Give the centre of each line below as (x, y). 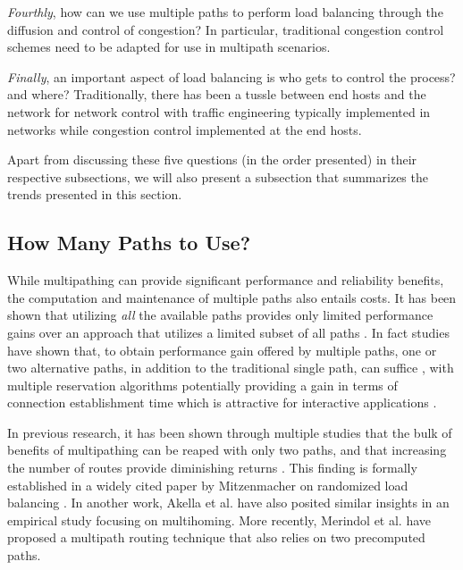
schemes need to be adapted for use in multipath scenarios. (169, 47)
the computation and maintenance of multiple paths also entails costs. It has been (232, 297)
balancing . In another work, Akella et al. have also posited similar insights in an (228, 503)
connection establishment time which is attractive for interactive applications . (222, 402)
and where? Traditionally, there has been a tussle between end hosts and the (217, 94)
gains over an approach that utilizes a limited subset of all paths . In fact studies (228, 332)
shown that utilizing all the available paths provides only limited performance (220, 315)
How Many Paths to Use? (129, 243)
